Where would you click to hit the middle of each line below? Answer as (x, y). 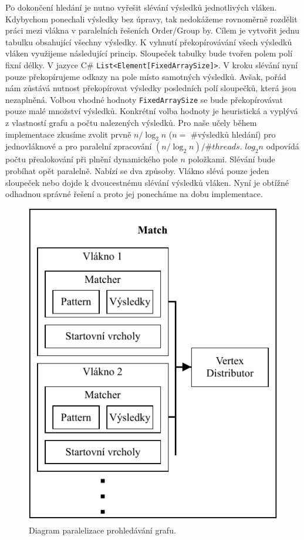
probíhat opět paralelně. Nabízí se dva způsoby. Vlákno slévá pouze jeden (137, 171)
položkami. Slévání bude (232, 159)
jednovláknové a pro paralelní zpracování (79, 146)
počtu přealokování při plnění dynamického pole (92, 159)
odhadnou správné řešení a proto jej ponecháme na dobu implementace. (134, 194)
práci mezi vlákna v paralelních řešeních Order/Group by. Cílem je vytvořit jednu (152, 30)
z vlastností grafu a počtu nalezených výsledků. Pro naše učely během (131, 123)
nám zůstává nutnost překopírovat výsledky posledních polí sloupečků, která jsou (151, 88)
